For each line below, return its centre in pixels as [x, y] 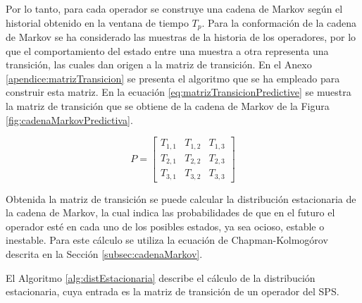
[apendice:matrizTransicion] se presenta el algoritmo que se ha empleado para [173, 78]
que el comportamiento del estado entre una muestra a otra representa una [167, 50]
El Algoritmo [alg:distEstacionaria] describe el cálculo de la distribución [161, 277]
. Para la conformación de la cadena [279, 22]
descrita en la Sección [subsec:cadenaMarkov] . [104, 254]
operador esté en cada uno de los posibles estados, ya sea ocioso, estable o [165, 226]
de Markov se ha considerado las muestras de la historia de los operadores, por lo [181, 37]
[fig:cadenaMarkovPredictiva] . [69, 119]
